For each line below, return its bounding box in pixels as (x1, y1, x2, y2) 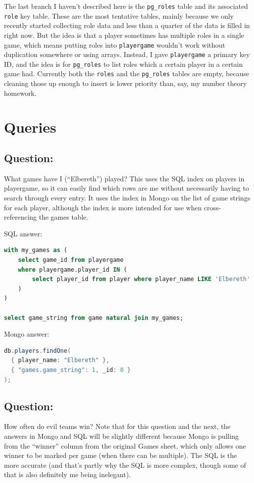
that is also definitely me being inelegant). (4, 469, 131, 480)
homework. (4, 87, 37, 98)
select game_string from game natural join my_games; (4, 314, 184, 321)
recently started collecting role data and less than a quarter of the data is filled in (4, 20, 250, 30)
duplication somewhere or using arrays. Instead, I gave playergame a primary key (4, 49, 250, 59)
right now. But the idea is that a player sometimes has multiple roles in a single (4, 29, 244, 40)
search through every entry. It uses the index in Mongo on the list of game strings (4, 193, 251, 203)
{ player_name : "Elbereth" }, (11, 357, 110, 364)
